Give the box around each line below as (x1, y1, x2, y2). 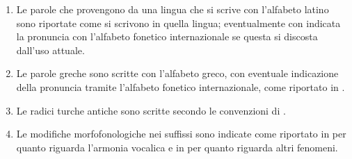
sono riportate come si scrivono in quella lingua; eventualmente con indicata (16, 15, 341, 30)
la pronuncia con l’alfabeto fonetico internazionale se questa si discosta (16, 29, 318, 44)
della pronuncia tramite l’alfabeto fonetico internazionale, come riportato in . (16, 79, 345, 94)
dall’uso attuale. (16, 42, 85, 57)
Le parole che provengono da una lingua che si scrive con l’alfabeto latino (16, 2, 329, 16)
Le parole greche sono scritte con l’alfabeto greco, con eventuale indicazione (16, 66, 339, 81)
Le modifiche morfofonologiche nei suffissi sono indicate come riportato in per (16, 126, 346, 141)
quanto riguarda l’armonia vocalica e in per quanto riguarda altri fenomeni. (16, 140, 338, 154)
